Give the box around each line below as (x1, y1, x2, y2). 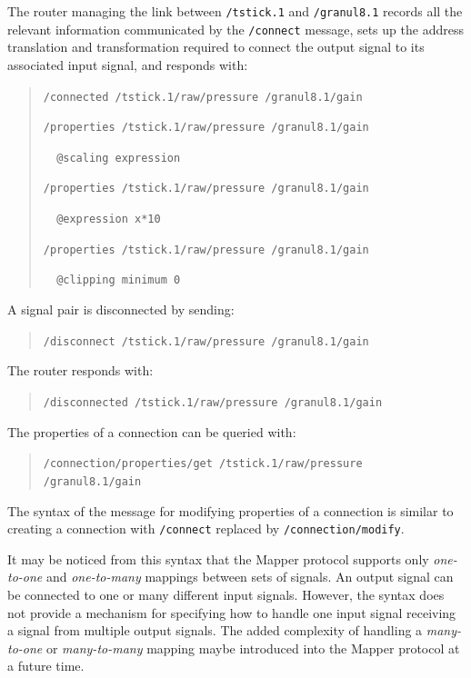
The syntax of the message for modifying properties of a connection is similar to (7, 501, 454, 520)
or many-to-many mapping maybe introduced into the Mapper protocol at (45, 638, 460, 657)
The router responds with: (7, 361, 154, 380)
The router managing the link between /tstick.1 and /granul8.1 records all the (7, 2, 463, 20)
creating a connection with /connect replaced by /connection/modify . (7, 519, 405, 538)
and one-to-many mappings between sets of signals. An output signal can (45, 567, 454, 586)
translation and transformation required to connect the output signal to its (7, 37, 425, 56)
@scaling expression (56, 151, 181, 165)
